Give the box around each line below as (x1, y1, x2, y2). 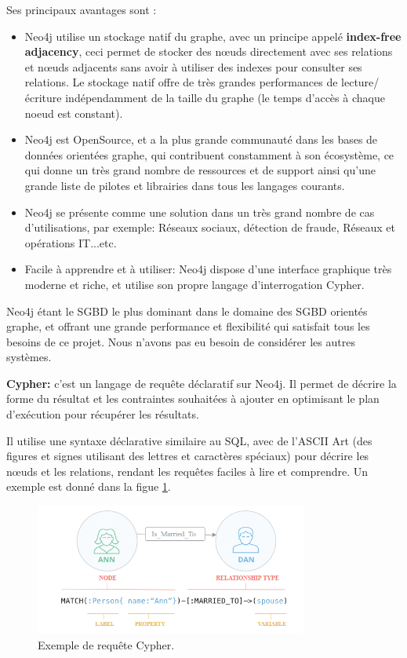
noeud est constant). (24, 104, 123, 121)
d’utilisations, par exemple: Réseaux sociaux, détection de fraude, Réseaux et (24, 219, 395, 236)
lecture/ (341, 74, 380, 90)
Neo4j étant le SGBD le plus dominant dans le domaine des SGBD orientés (6, 302, 368, 319)
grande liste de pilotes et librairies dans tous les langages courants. (24, 177, 345, 193)
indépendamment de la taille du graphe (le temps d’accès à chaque (65, 89, 385, 105)
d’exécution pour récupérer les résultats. (6, 406, 199, 422)
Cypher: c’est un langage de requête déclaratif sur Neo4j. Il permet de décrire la (6, 375, 397, 391)
